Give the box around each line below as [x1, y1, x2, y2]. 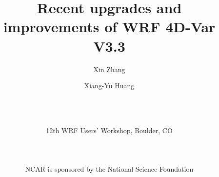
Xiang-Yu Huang [84, 80, 135, 91]
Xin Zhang [93, 64, 125, 74]
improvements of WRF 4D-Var [3, 17, 216, 37]
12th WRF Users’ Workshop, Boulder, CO [46, 125, 173, 136]
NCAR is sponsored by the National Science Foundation [25, 163, 194, 174]
